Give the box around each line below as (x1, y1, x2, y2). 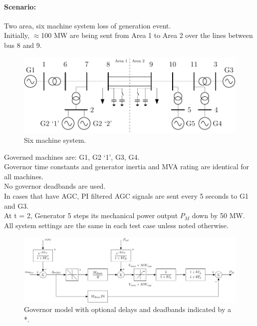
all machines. (4, 171, 44, 181)
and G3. (4, 200, 29, 211)
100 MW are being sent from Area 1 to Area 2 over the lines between (41, 30, 253, 40)
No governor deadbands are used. (4, 181, 106, 191)
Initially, (4, 30, 29, 40)
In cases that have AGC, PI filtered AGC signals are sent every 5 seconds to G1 (4, 190, 249, 201)
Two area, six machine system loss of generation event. (4, 20, 171, 30)
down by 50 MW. (192, 210, 245, 221)
